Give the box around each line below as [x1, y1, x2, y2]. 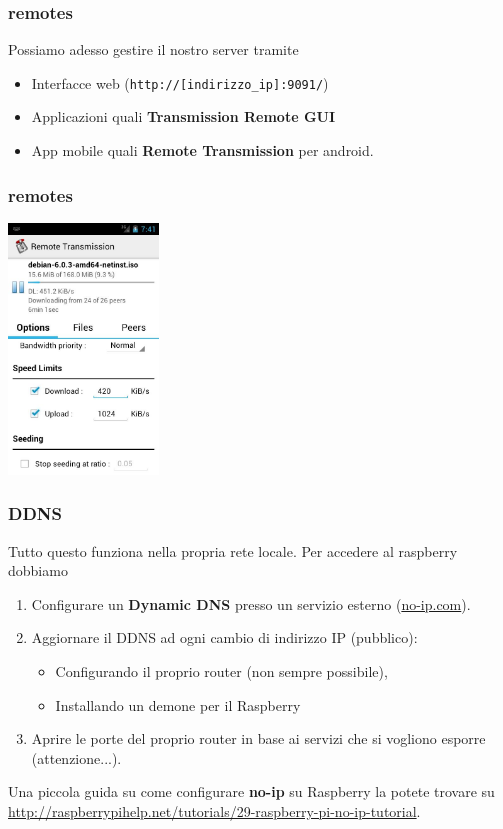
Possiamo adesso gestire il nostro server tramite [8, 39, 299, 60]
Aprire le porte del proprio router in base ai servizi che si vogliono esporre [31, 728, 486, 749]
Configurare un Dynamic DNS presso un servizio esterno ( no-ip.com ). [31, 593, 471, 614]
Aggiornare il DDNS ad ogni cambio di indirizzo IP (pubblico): [31, 627, 418, 648]
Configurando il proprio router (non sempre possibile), [55, 661, 388, 682]
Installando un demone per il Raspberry [55, 694, 301, 715]
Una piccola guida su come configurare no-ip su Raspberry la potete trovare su [8, 781, 495, 802]
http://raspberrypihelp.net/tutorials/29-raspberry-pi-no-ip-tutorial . [8, 800, 421, 821]
